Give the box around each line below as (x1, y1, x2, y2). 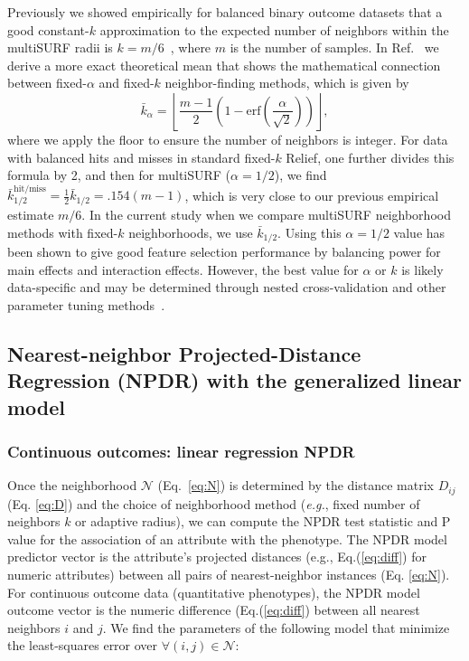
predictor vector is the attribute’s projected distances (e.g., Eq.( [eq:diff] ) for (7, 547, 427, 566)
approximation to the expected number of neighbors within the (99, 20, 449, 39)
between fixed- (7, 73, 87, 92)
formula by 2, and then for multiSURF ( (7, 165, 231, 184)
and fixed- (98, 73, 155, 92)
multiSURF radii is (7, 38, 113, 57)
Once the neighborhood (7, 476, 137, 495)
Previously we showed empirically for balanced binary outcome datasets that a (7, 3, 443, 21)
